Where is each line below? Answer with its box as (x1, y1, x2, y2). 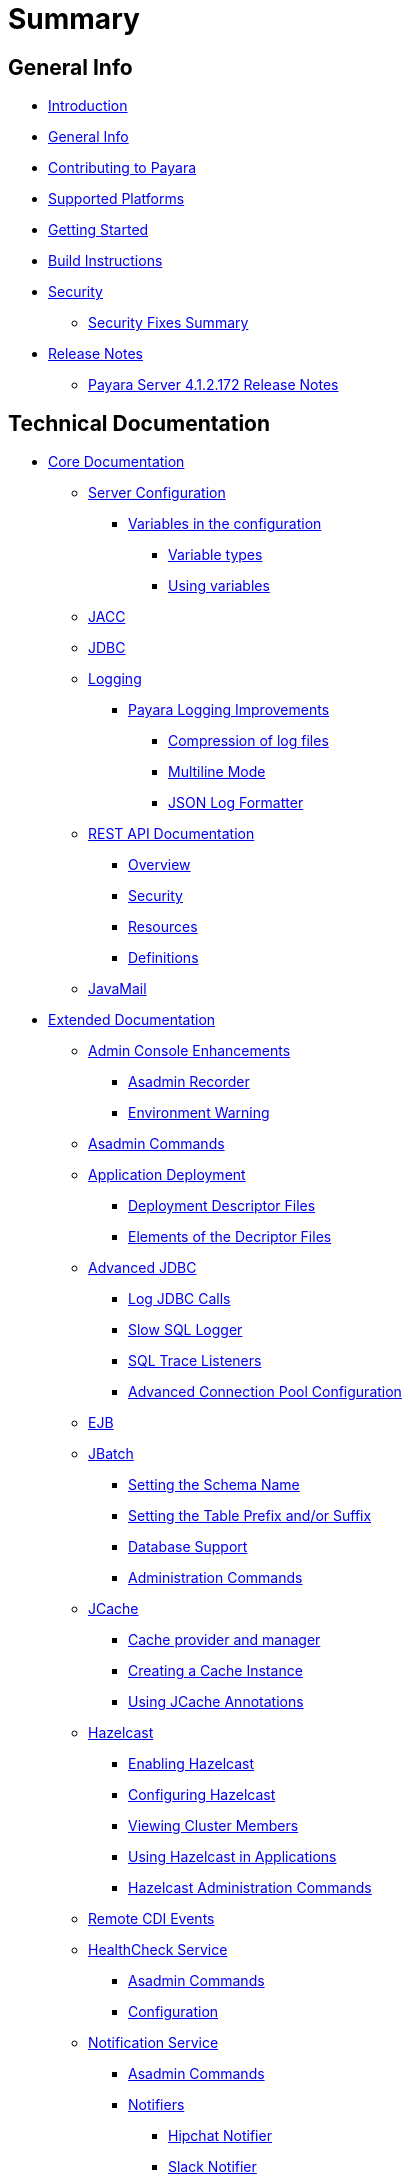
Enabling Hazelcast (128, 1755, 255, 1773)
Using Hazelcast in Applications (128, 1848, 337, 1866)
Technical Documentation (8, 410, 271, 436)
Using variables (168, 577, 270, 595)
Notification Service (88, 2034, 219, 2052)
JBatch (88, 1445, 134, 1463)
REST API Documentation (88, 825, 255, 843)
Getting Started (48, 221, 149, 239)
